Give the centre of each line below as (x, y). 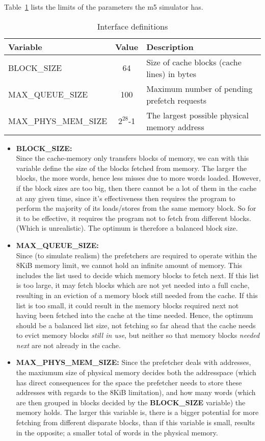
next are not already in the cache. (68, 345)
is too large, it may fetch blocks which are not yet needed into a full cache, (133, 285)
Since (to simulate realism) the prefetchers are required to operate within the (137, 255)
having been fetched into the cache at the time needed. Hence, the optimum (135, 315)
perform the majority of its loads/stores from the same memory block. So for (136, 208)
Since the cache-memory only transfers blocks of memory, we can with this (132, 158)
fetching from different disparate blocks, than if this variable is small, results (135, 422)
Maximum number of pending (200, 88)
